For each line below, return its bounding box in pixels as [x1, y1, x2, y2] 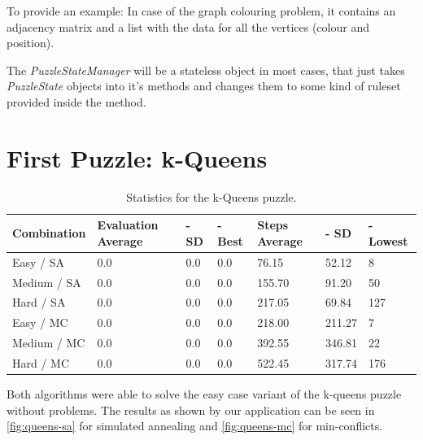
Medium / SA [12, 273, 81, 290]
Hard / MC [12, 354, 70, 371]
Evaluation [97, 216, 159, 233]
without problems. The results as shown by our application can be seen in [7, 401, 375, 418]
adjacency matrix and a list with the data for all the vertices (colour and [7, 18, 369, 35]
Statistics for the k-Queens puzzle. [126, 188, 297, 205]
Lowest [368, 232, 408, 249]
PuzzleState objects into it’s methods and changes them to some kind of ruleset [7, 77, 401, 94]
